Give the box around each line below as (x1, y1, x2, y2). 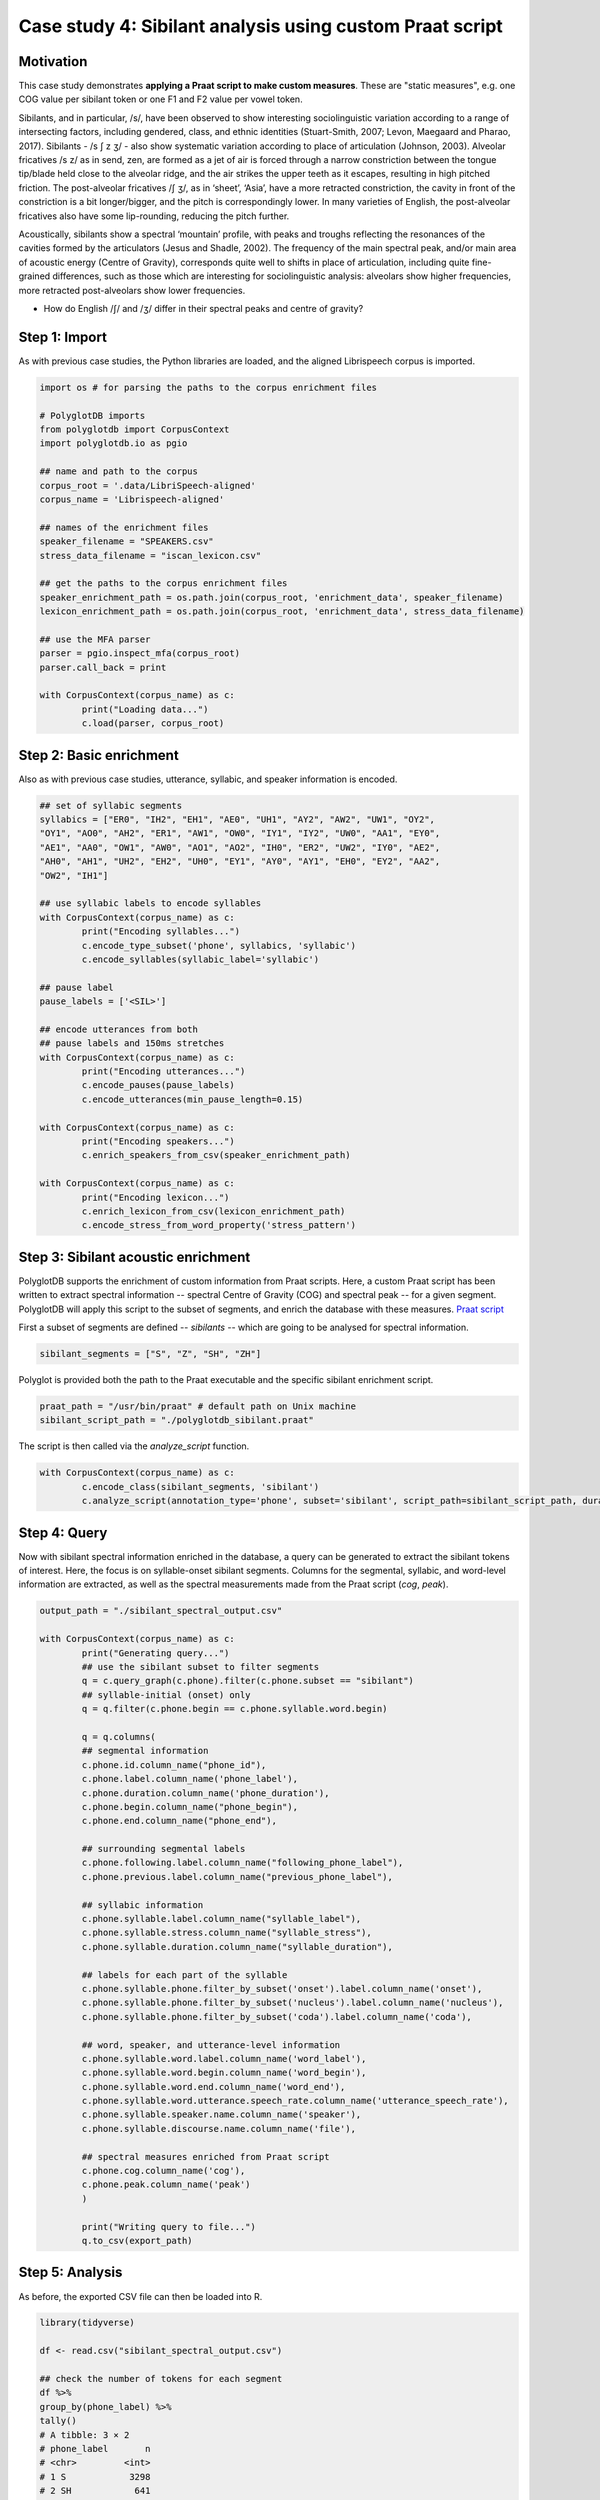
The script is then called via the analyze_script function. (18, 1440, 250, 1452)
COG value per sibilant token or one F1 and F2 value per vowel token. (18, 93, 304, 105)
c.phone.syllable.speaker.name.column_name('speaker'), (81, 2109, 362, 2120)
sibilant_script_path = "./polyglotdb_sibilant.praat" (39, 1415, 314, 1426)
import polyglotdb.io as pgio (39, 438, 188, 449)
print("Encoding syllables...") (81, 926, 240, 937)
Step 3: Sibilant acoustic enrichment (18, 1248, 251, 1265)
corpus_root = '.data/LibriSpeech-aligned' (39, 480, 257, 491)
